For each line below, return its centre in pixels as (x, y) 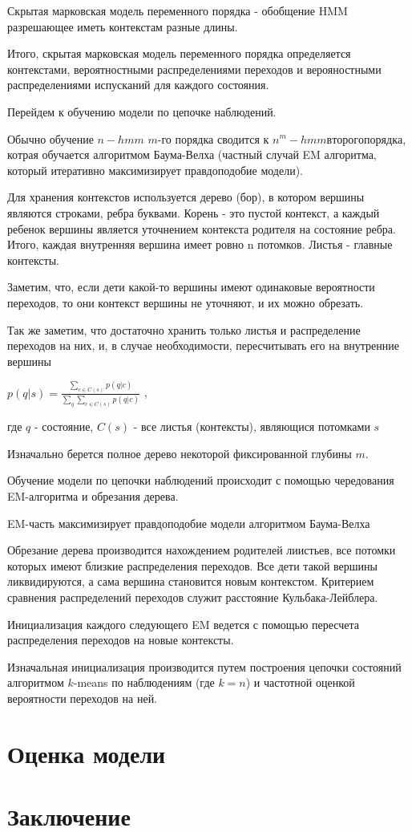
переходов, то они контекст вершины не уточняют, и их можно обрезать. (186, 302)
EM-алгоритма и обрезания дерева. (93, 495)
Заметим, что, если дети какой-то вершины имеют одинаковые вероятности (191, 287)
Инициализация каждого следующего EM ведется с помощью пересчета (183, 624)
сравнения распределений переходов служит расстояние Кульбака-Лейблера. (193, 597)
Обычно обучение (50, 138)
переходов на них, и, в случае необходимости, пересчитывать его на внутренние (203, 345)
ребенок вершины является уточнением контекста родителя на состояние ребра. (202, 228)
